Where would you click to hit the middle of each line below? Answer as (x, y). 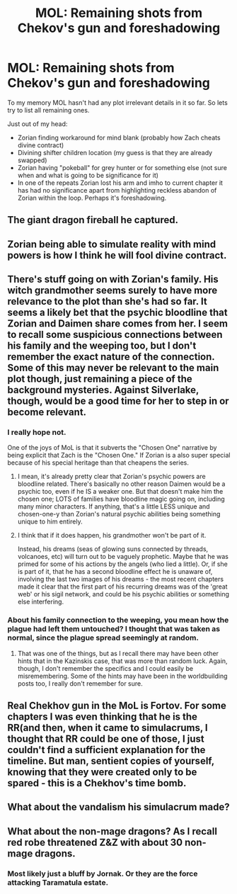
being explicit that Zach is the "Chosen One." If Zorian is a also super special (119, 456)
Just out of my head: (37, 124)
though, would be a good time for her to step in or (118, 401)
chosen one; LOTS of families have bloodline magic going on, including (121, 499)
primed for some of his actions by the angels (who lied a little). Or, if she (122, 564)
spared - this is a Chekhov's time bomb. (97, 783)
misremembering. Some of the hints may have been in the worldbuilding (122, 676)
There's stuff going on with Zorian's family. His (113, 279)
